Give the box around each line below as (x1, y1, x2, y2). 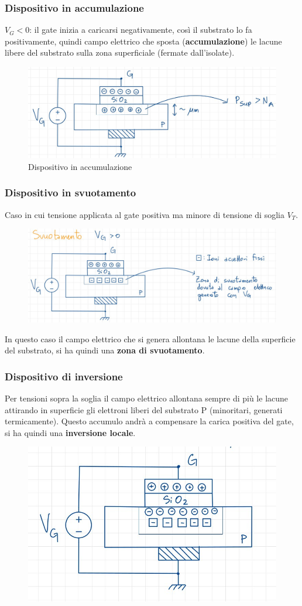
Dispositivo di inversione (5, 369, 123, 383)
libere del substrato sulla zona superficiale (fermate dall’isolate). (5, 46, 235, 59)
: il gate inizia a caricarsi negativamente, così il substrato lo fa (29, 23, 252, 36)
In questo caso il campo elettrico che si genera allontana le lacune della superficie (5, 332, 296, 345)
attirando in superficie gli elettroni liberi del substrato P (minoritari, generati (5, 403, 283, 416)
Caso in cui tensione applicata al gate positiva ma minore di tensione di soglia (5, 208, 284, 220)
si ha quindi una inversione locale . (5, 426, 136, 438)
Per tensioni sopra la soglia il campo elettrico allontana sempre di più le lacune (5, 391, 289, 404)
